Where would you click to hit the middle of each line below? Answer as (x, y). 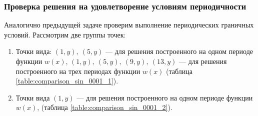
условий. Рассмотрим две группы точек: (65, 34)
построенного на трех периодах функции (78, 71)
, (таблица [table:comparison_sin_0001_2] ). (105, 107)
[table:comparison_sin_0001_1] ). (67, 81)
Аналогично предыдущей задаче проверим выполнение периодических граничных (129, 25)
